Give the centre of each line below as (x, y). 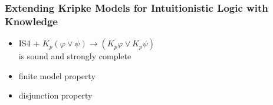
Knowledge (31, 21)
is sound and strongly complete (75, 56)
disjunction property (55, 95)
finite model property (57, 75)
